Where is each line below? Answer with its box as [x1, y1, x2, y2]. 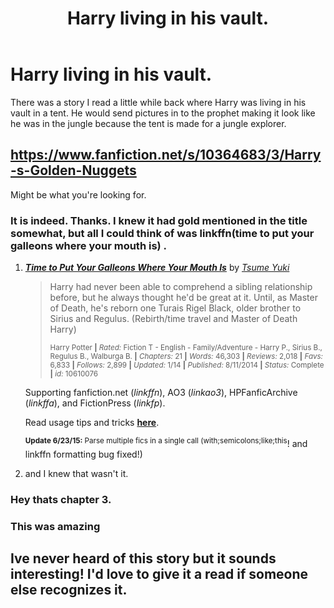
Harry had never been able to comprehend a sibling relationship [49, 281, 313, 293]
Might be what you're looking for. [10, 188, 147, 201]
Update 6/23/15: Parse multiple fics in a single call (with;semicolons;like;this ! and [24, 436, 308, 449]
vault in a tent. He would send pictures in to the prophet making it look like [10, 107, 316, 119]
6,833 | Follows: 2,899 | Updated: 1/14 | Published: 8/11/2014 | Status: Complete [49, 360, 325, 371]
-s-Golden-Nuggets [10, 162, 137, 179]
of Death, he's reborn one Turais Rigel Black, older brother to [49, 302, 302, 314]
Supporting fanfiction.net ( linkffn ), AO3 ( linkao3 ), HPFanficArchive [24, 387, 298, 399]
